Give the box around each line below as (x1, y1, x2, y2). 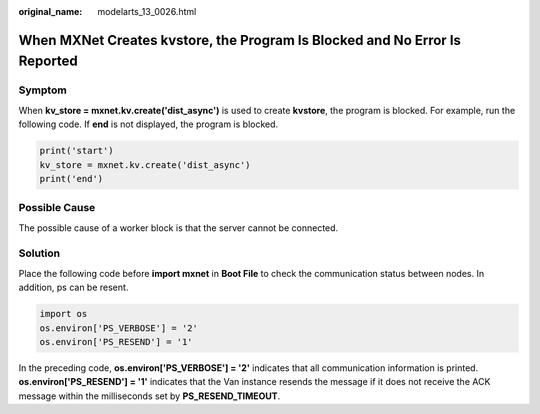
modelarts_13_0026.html (97, 6, 197, 17)
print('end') (39, 173, 104, 184)
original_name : (18, 6, 83, 17)
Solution (18, 246, 61, 260)
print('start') (39, 145, 114, 157)
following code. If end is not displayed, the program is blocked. (18, 118, 279, 130)
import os (39, 308, 88, 320)
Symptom (18, 83, 67, 97)
